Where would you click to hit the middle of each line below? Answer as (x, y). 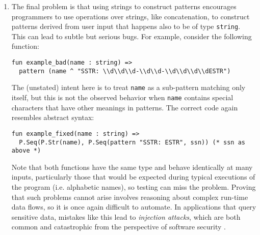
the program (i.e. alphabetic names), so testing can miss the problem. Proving (134, 187)
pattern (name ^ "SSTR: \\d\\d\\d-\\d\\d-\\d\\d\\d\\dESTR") (125, 71)
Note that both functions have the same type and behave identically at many (132, 167)
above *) (26, 151)
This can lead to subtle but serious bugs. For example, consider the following (132, 36)
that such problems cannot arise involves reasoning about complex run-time (130, 197)
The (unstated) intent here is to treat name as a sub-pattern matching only (128, 87)
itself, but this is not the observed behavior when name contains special (122, 97)
